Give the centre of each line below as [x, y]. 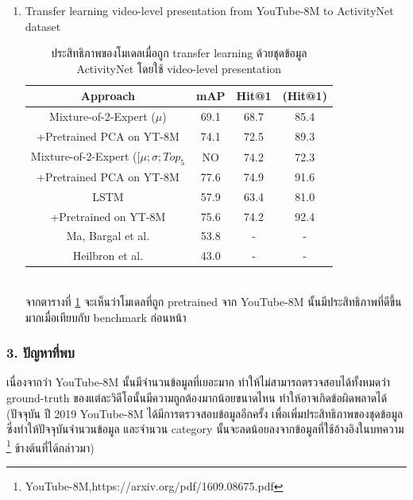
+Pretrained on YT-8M [108, 216]
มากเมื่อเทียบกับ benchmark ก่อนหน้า [106, 317]
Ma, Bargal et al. [108, 236]
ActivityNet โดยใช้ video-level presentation [179, 68]
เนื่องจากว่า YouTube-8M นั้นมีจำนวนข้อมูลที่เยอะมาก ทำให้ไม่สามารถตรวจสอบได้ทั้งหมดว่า [199, 382]
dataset [43, 26]
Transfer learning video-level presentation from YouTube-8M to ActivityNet [209, 10]
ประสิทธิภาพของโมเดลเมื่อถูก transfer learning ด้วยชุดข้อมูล [179, 53]
